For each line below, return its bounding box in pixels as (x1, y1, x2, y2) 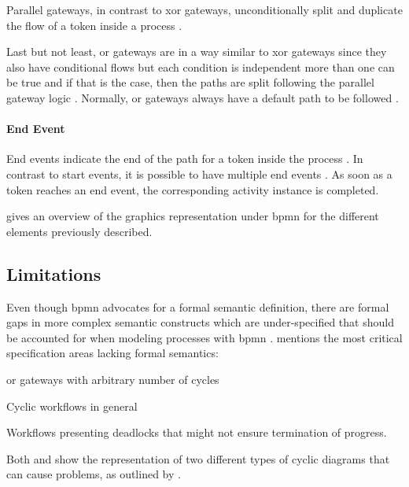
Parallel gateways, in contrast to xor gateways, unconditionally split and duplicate (6, 2, 403, 17)
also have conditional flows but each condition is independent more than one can (6, 58, 395, 75)
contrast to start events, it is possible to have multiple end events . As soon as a (6, 165, 392, 182)
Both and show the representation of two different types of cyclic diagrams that (6, 450, 390, 467)
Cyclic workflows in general (6, 397, 138, 414)
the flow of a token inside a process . (6, 17, 182, 33)
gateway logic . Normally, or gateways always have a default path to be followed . (6, 89, 399, 105)
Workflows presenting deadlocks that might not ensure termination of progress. (6, 424, 387, 441)
